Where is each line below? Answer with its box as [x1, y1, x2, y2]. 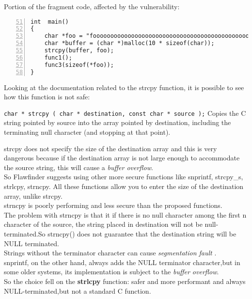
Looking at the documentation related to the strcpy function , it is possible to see [4, 82, 244, 92]
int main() [31, 18, 69, 25]
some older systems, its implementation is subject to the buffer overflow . [4, 267, 219, 277]
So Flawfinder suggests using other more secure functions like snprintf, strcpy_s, [4, 172, 243, 182]
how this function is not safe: [4, 92, 90, 102]
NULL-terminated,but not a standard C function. [4, 285, 151, 296]
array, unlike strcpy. [4, 190, 63, 201]
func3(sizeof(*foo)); [44, 61, 114, 68]
